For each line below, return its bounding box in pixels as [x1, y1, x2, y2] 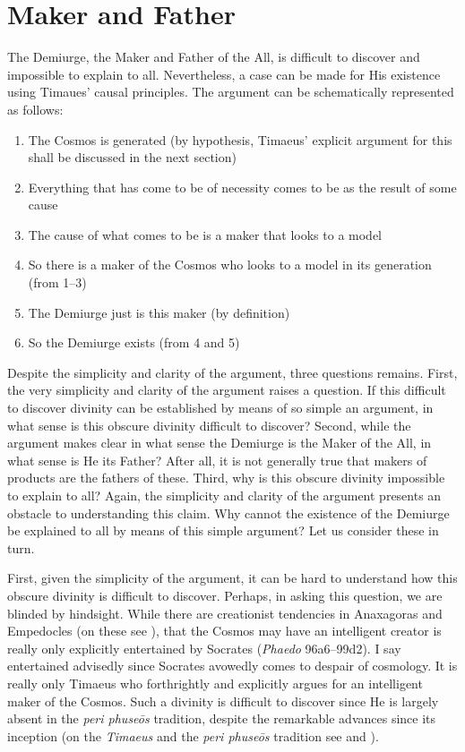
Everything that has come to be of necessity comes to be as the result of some [28, 177, 457, 196]
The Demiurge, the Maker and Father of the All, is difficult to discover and [7, 47, 420, 66]
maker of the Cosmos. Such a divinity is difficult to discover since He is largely [7, 691, 439, 710]
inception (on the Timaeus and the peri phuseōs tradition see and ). [7, 726, 379, 745]
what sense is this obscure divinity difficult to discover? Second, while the [7, 415, 411, 434]
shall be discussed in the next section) [28, 148, 237, 167]
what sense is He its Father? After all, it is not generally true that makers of [7, 450, 427, 469]
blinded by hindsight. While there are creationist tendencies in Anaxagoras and [7, 603, 443, 622]
